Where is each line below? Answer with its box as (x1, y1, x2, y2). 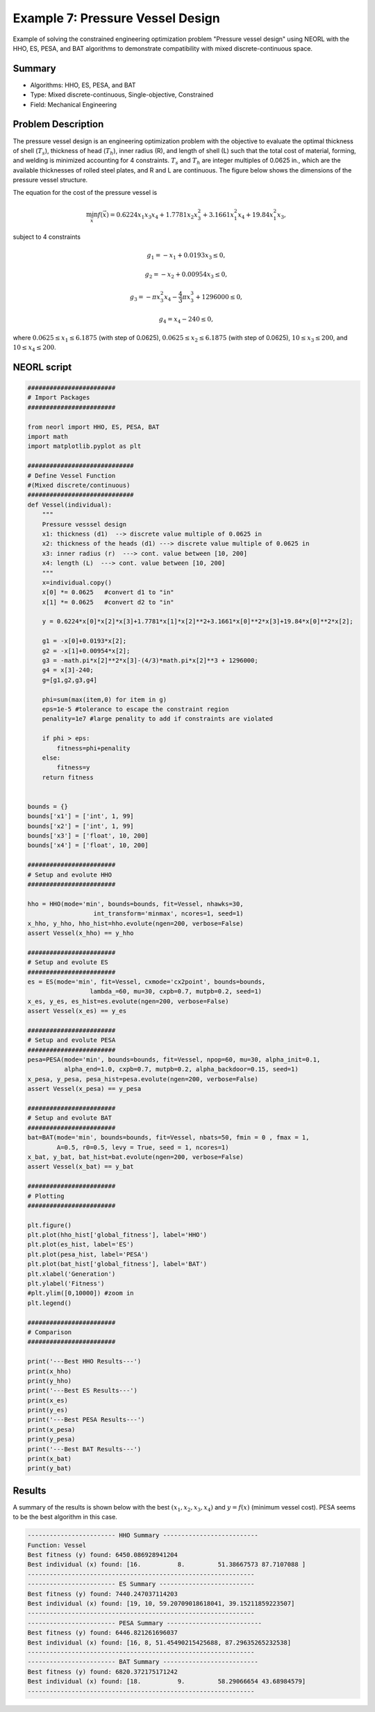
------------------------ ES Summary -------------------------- (27, 1580, 255, 1588)
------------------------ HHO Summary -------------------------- (27, 1531, 258, 1539)
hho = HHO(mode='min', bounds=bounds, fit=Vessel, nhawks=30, (27, 899, 244, 908)
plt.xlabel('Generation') (27, 1270, 116, 1278)
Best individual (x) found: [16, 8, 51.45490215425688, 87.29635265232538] (27, 1638, 292, 1647)
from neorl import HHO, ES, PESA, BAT (27, 423, 160, 431)
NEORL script (12, 361, 72, 373)
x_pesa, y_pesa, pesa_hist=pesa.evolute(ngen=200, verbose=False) (27, 1075, 258, 1083)
